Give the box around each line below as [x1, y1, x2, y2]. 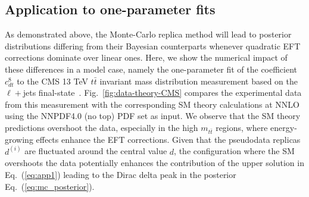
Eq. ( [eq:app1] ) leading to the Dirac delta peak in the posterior [5, 168, 236, 180]
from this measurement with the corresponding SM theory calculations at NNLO [5, 98, 299, 110]
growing [5, 133, 33, 145]
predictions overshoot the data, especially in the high [5, 121, 198, 133]
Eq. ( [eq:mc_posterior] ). [5, 180, 95, 192]
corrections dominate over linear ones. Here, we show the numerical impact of [5, 51, 288, 64]
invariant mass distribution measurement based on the [99, 74, 298, 87]
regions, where [216, 121, 268, 133]
